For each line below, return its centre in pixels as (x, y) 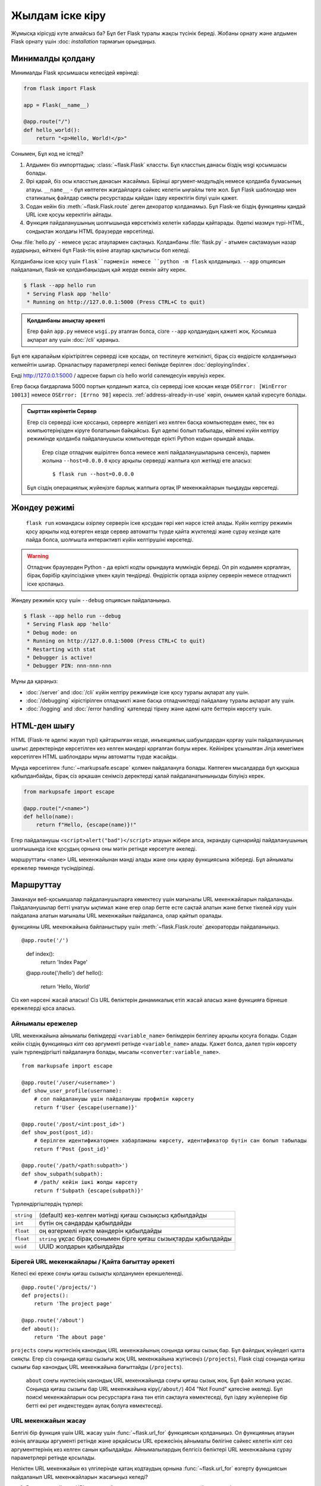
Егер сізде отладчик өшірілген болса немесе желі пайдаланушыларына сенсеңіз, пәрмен (156, 452)
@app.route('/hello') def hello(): (64, 973)
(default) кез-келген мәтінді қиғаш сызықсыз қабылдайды (123, 1216)
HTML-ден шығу (43, 726)
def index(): (40, 953)
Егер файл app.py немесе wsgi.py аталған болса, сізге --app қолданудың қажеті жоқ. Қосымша (152, 331)
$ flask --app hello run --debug (72, 616)
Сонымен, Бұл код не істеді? (47, 154)
